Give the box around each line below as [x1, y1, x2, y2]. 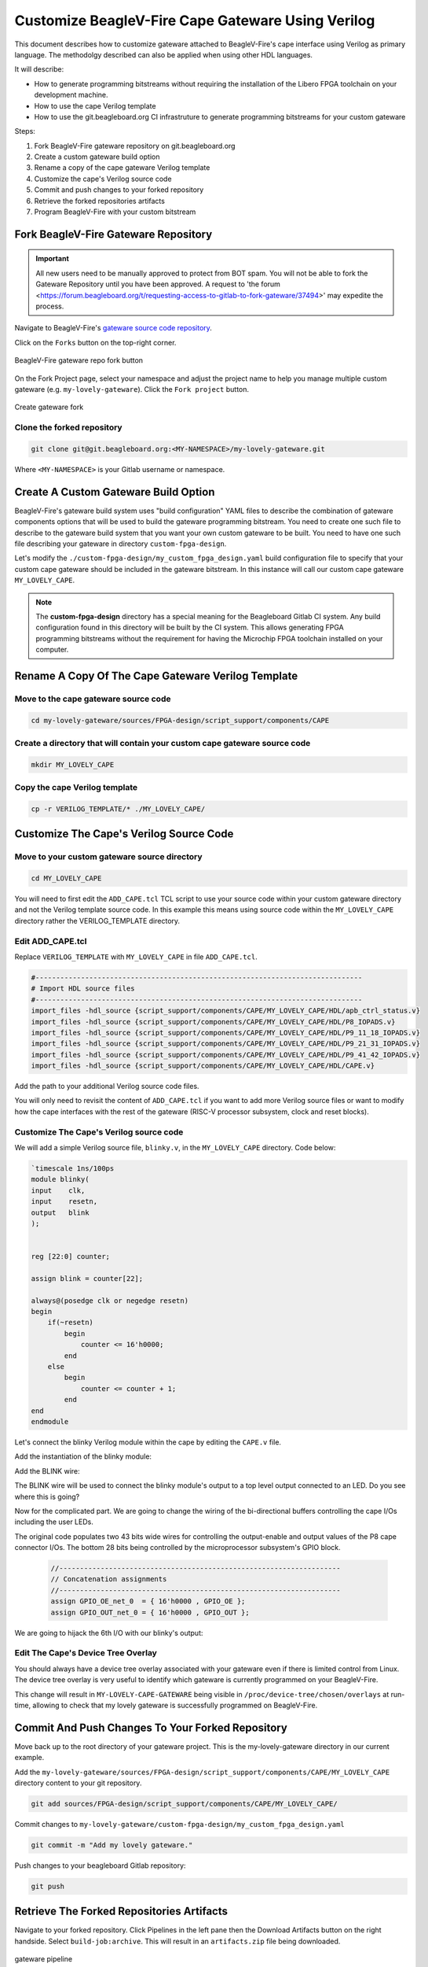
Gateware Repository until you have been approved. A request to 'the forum [35, 279, 280, 289]
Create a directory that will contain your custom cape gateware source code [14, 737, 311, 748]
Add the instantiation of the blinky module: [14, 1452, 152, 1461]
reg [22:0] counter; [31, 1252, 110, 1261]
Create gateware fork [14, 402, 84, 412]
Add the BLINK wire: [14, 1466, 80, 1475]
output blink [31, 1208, 90, 1217]
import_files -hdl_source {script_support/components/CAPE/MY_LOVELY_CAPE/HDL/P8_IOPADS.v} [31, 1017, 396, 1026]
